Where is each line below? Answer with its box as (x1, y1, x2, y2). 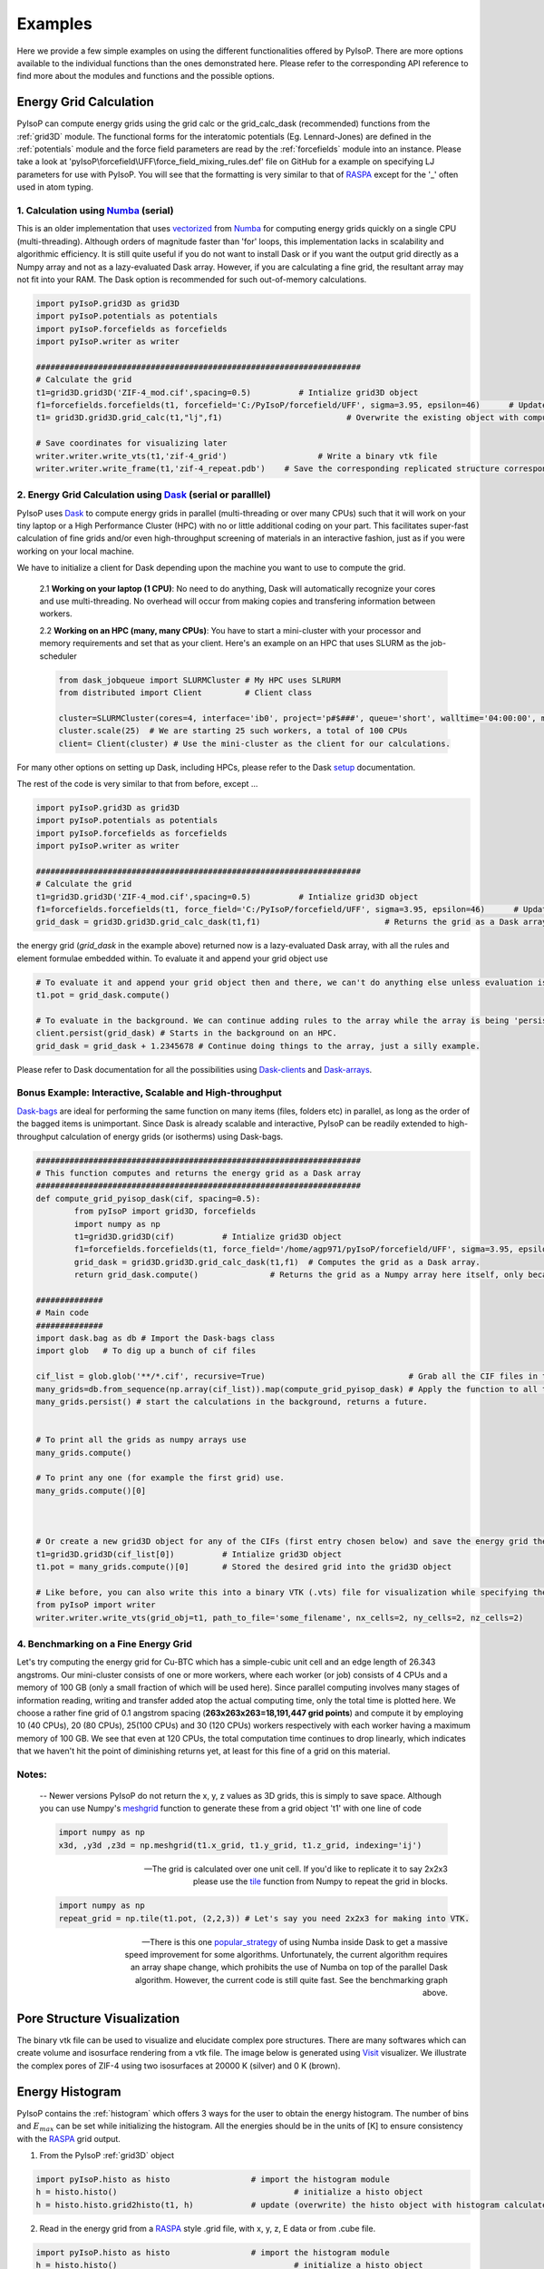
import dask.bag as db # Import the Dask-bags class (35, 1333, 276, 1343)
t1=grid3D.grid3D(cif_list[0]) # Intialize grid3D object (35, 1548, 343, 1559)
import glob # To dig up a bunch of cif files (35, 1346, 257, 1356)
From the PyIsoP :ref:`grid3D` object (39, 2149, 174, 2160)
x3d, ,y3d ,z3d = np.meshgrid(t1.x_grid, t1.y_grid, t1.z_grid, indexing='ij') (58, 1840, 423, 1851)
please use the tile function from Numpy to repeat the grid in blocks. (192, 1876, 448, 1887)
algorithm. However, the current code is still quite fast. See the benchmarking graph (134, 1974, 448, 1985)
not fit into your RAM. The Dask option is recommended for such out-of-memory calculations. (16, 273, 367, 285)
